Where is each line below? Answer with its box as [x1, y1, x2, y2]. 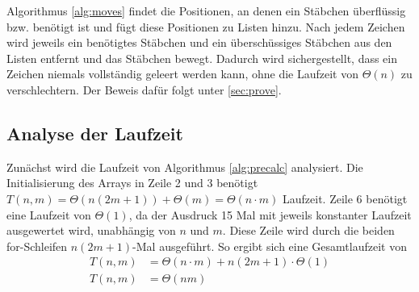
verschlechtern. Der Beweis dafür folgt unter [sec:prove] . [6, 81, 282, 98]
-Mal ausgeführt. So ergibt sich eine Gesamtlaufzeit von [132, 237, 407, 254]
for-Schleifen [6, 237, 68, 254]
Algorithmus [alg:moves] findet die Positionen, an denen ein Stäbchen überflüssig [6, 2, 406, 19]
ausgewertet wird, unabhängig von [6, 222, 176, 239]
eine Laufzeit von [6, 206, 91, 223]
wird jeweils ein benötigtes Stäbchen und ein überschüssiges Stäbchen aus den [6, 34, 392, 51]
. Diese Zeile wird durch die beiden [222, 222, 395, 239]
